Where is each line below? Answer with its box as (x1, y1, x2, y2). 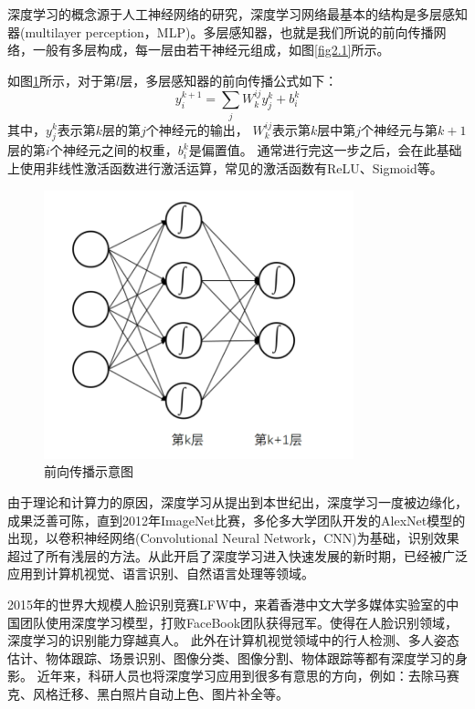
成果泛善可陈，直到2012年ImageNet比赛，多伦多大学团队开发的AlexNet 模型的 (7, 510, 466, 529)
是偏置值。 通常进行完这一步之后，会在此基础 (188, 141, 462, 160)
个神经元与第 (361, 120, 438, 139)
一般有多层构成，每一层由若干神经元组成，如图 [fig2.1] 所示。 (32, 40, 390, 59)
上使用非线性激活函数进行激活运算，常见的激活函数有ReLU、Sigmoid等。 (7, 158, 443, 177)
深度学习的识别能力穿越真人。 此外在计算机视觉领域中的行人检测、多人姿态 (7, 631, 459, 650)
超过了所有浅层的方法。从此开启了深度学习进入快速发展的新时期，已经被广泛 (7, 546, 468, 565)
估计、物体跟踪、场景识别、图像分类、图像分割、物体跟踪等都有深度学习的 (7, 648, 455, 667)
